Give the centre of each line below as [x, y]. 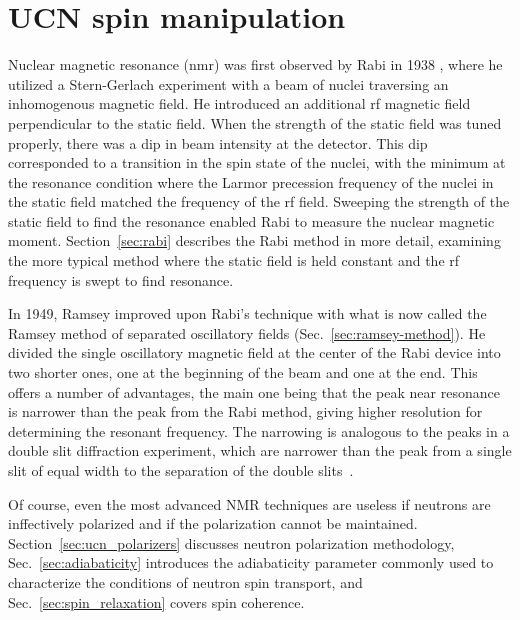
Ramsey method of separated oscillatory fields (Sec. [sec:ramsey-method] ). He [247, 332]
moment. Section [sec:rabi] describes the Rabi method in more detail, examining [254, 240]
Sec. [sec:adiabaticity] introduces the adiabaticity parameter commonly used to [251, 562]
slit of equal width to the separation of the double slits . [181, 470]
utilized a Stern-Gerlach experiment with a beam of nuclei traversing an [228, 83]
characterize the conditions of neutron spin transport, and [185, 581]
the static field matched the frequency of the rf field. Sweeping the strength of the [259, 201]
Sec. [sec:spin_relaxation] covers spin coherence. [156, 601]
